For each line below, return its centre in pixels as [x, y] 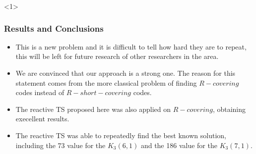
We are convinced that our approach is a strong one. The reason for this [126, 73]
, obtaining [229, 109]
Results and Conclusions [54, 28]
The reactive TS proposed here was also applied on [93, 109]
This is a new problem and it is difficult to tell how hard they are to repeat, [131, 46]
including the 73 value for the [61, 145]
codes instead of [40, 92]
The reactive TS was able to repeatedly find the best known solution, [121, 135]
